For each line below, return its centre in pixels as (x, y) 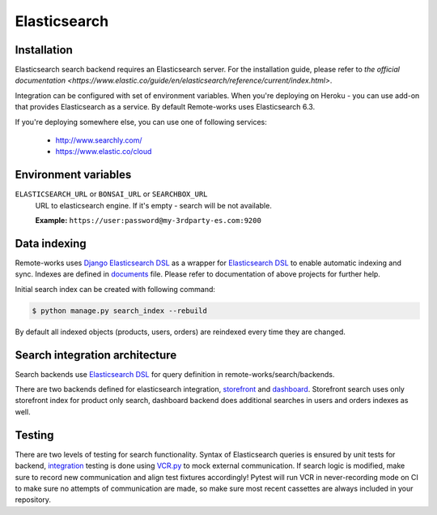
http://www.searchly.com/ (99, 140)
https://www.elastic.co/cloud (104, 152)
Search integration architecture (96, 355)
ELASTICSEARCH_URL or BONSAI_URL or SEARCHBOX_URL (111, 194)
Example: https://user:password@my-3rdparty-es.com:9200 (148, 221)
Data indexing (51, 243)
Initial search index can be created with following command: (115, 289)
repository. (33, 500)
